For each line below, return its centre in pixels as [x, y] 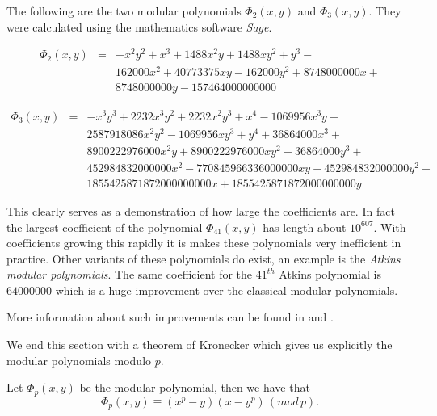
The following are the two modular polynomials [124, 11]
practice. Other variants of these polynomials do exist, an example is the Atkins [204, 258]
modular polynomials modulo [79, 360]
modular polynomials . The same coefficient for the [130, 274]
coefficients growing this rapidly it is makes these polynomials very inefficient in [204, 243]
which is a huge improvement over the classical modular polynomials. [227, 290]
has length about [305, 227]
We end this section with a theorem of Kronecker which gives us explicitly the [200, 345]
